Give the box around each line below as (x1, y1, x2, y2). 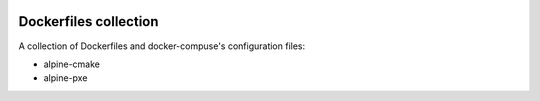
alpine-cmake (43, 58, 100, 70)
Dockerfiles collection (18, 13, 159, 30)
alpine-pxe (43, 72, 88, 84)
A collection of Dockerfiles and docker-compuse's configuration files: (18, 40, 306, 52)
